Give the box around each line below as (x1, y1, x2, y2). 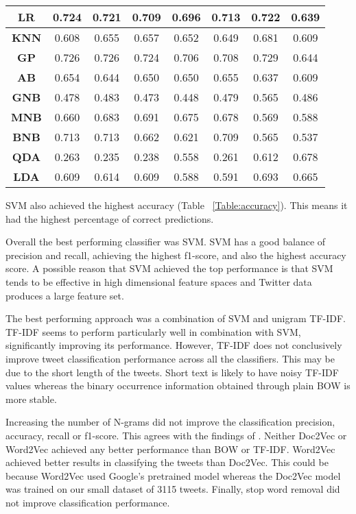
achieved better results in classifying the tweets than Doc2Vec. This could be (5, 455, 329, 469)
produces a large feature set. (5, 288, 124, 302)
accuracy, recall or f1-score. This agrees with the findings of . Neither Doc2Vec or (5, 428, 347, 442)
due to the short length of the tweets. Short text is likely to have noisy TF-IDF (5, 365, 339, 379)
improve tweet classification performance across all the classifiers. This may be (5, 351, 335, 365)
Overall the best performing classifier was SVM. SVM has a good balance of (5, 234, 326, 249)
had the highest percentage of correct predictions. (5, 211, 214, 225)
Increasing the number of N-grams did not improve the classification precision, (5, 415, 335, 429)
